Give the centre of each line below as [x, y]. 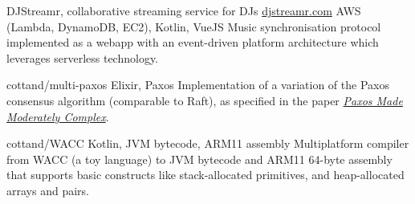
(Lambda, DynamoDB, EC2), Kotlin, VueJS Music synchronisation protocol [194, 26]
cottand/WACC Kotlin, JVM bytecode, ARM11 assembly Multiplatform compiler [208, 143]
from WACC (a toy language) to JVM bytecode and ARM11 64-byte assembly [199, 159]
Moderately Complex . [58, 116]
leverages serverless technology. [82, 57]
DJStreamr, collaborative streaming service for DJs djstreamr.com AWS [184, 10]
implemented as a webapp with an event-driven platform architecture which [193, 42]
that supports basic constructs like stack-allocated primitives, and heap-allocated [205, 175]
